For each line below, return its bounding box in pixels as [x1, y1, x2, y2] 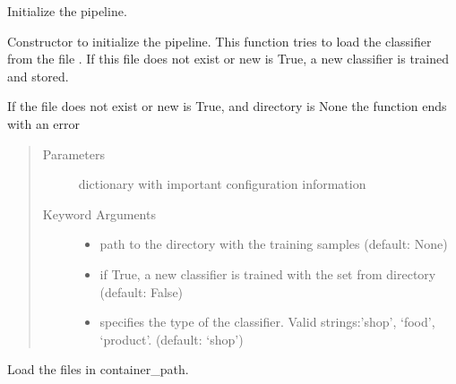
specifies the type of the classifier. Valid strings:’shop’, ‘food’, [99, 312, 435, 331]
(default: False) [99, 282, 184, 301]
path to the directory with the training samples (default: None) [99, 235, 448, 253]
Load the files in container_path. [7, 360, 189, 379]
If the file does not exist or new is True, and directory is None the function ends [7, 97, 447, 115]
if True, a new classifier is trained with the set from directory [99, 264, 436, 283]
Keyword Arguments [42, 204, 156, 223]
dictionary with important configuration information [78, 175, 366, 193]
